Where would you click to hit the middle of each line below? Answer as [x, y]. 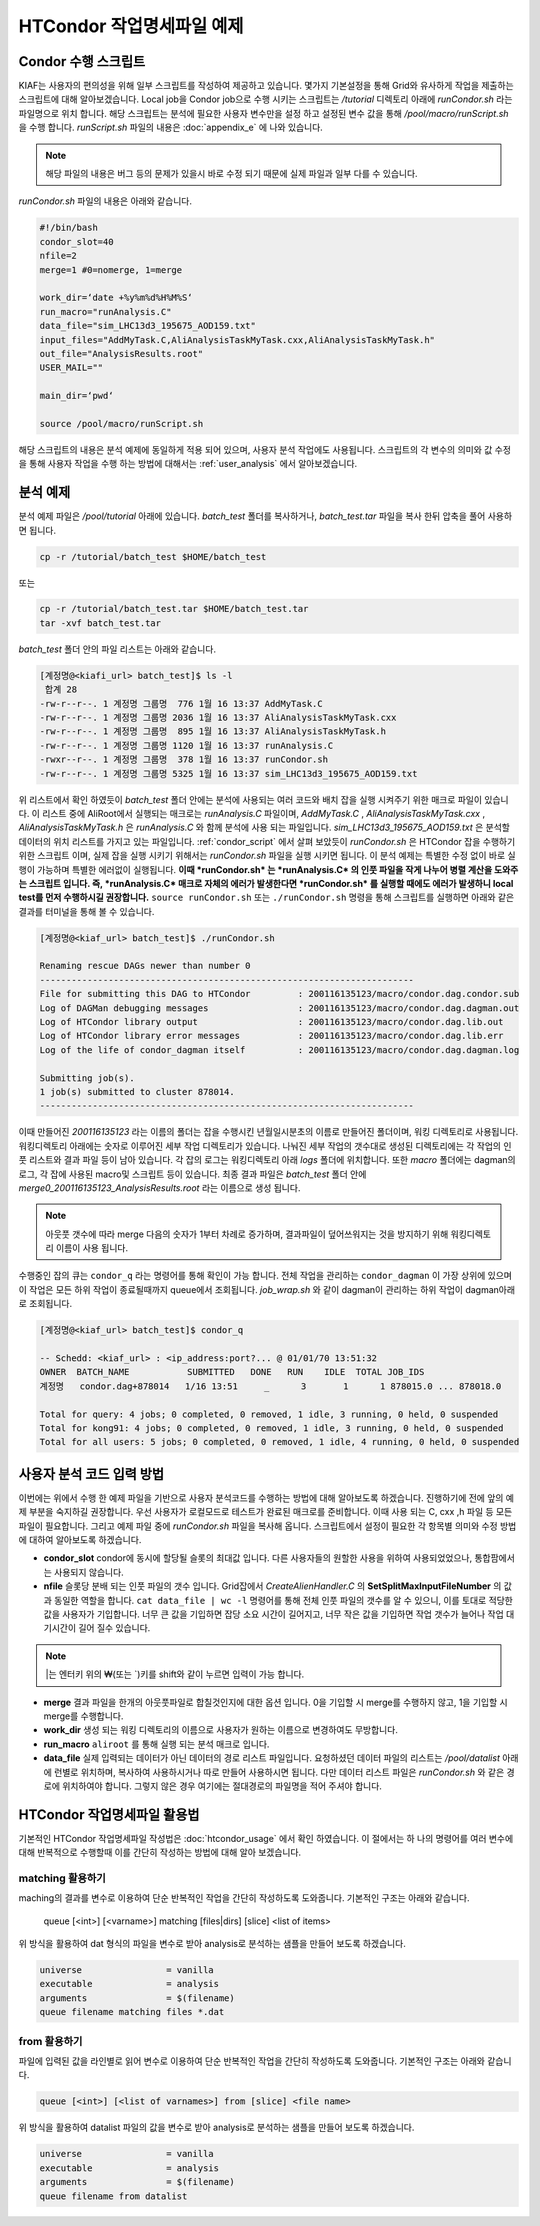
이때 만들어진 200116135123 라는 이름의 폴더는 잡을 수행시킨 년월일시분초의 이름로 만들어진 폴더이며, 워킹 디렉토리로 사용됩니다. [268, 1132]
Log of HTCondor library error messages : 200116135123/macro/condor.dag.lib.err [271, 1036]
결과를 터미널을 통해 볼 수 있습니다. [86, 911]
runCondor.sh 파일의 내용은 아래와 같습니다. [105, 201]
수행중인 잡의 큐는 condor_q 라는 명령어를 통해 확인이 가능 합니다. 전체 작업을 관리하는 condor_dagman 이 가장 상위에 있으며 [265, 1276]
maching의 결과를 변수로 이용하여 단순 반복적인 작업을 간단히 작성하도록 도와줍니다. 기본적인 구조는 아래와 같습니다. [244, 1898]
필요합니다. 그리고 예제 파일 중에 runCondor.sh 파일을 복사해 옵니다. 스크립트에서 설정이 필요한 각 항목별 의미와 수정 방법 [281, 1526]
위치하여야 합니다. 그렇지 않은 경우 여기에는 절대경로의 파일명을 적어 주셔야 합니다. [221, 1786]
